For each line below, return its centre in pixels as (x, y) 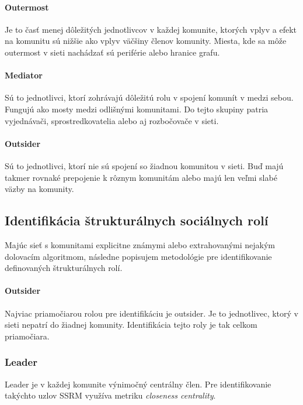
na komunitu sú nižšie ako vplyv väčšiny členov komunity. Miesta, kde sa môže (146, 41)
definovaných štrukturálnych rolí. (64, 268)
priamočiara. (27, 336)
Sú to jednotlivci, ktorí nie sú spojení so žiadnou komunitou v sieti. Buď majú (144, 165)
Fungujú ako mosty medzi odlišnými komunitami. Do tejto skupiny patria (137, 109)
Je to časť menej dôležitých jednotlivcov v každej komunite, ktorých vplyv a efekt (151, 29)
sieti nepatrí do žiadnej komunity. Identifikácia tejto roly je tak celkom (131, 325)
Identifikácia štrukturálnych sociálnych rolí (137, 220)
